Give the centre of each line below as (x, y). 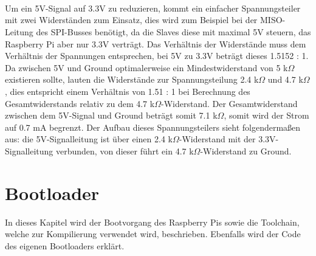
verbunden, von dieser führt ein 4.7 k (125, 150)
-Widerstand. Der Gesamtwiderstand (229, 103)
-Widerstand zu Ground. (246, 150)
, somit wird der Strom (266, 115)
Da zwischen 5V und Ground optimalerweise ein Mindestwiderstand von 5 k (146, 67)
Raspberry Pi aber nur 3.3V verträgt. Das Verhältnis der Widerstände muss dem (156, 43)
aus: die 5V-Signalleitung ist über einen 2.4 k (89, 139)
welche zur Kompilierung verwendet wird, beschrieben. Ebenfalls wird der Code (153, 234)
